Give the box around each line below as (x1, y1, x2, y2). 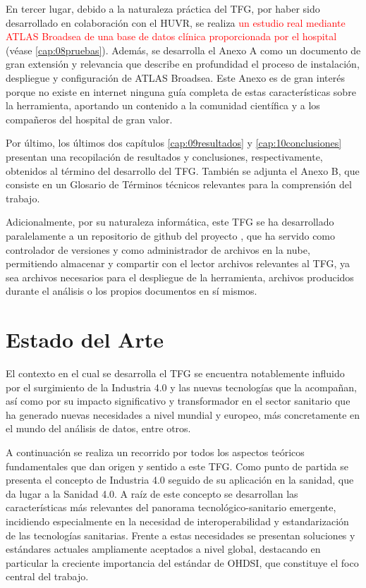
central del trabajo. (6, 569, 89, 584)
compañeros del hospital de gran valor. (6, 111, 173, 126)
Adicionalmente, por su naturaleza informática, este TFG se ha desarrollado (6, 214, 334, 229)
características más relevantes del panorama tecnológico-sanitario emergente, (6, 500, 336, 515)
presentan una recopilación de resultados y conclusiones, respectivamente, (6, 149, 323, 164)
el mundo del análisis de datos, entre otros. (6, 421, 191, 436)
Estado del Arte (6, 325, 164, 354)
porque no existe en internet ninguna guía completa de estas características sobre (6, 84, 356, 99)
